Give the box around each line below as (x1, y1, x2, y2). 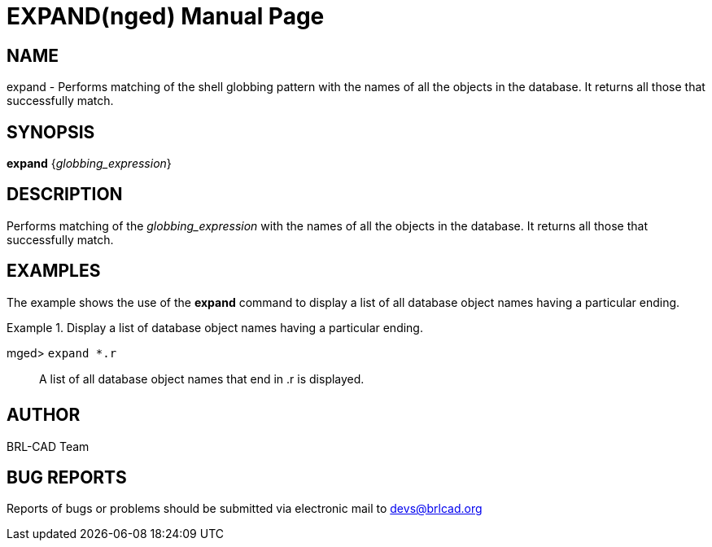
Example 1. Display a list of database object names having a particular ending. (7, 320, 423, 335)
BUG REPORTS (7, 466, 127, 488)
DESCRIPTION (7, 184, 123, 205)
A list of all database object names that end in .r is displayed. (39, 371, 365, 386)
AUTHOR (7, 405, 81, 426)
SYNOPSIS (7, 121, 95, 142)
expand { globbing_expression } (7, 156, 172, 171)
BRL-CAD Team (7, 439, 90, 453)
